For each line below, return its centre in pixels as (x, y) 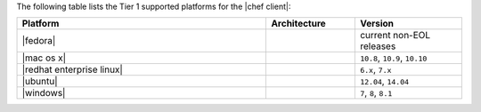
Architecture (299, 24)
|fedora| (39, 41)
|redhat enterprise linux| (73, 69)
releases (378, 46)
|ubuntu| (40, 82)
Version (377, 24)
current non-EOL (395, 36)
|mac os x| (44, 58)
